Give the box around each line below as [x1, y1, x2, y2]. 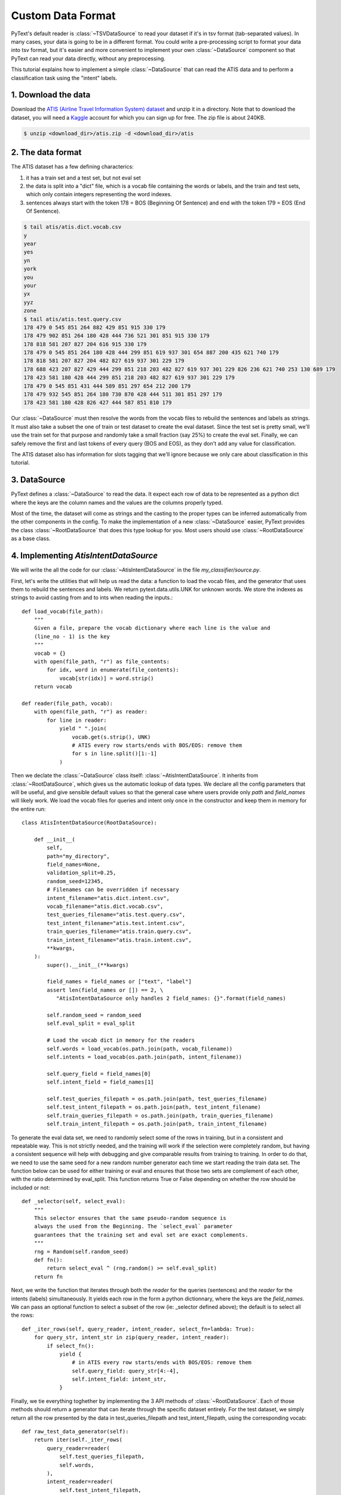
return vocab [33, 684, 72, 690]
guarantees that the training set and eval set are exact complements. [33, 1231, 248, 1238]
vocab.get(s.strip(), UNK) [72, 733, 151, 740]
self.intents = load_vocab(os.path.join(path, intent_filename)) [47, 1054, 242, 1060]
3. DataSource [11, 475, 66, 485]
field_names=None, [47, 861, 101, 868]
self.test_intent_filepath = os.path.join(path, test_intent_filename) [47, 1104, 261, 1110]
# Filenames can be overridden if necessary [47, 886, 179, 893]
